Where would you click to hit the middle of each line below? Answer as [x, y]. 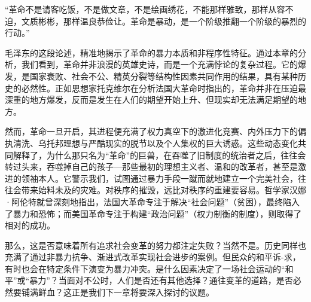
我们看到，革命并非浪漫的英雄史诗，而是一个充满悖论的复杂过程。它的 [159, 64]
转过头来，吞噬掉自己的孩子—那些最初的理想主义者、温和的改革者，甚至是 [151, 167]
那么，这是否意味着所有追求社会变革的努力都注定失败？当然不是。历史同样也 [155, 245]
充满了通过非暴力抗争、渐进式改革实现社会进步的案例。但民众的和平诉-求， [153, 257]
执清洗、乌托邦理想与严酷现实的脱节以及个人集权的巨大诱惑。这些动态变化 [151, 143]
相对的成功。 [30, 225]
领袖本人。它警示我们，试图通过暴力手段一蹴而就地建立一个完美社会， [159, 178]
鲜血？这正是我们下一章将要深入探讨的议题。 [126, 292]
